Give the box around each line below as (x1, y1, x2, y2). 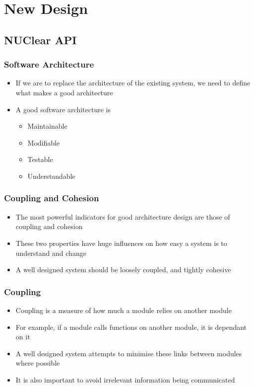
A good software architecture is (15, 104, 111, 114)
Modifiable (27, 137, 60, 148)
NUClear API (4, 32, 77, 47)
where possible (15, 358, 60, 368)
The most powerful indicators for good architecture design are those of (15, 211, 230, 222)
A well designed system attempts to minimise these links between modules (15, 348, 242, 358)
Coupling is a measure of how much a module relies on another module (15, 305, 232, 315)
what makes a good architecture (15, 87, 113, 97)
